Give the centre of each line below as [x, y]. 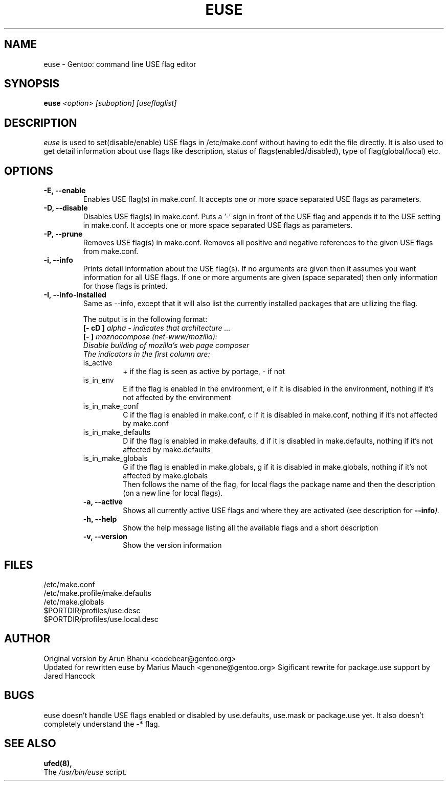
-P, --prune [63, 234]
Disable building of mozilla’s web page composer [166, 345]
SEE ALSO [30, 744]
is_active [98, 363]
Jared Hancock [69, 676]
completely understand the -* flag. [102, 724]
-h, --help [100, 519]
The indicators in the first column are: [147, 354]
